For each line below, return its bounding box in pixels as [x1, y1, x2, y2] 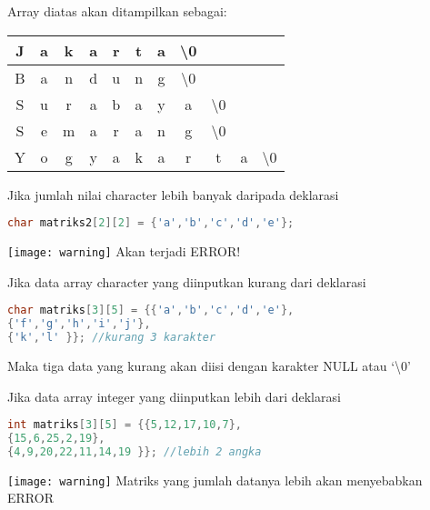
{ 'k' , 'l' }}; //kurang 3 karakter [7, 331, 216, 345]
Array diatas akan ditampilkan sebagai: [7, 2, 227, 20]
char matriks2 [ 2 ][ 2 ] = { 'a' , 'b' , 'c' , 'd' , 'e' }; [7, 216, 295, 230]
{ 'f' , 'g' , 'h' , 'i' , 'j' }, [7, 317, 151, 331]
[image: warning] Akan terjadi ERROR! [7, 242, 241, 261]
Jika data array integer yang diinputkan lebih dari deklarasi [7, 386, 341, 405]
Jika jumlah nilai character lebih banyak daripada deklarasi [7, 185, 339, 204]
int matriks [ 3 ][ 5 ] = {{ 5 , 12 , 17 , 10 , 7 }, [7, 418, 242, 432]
